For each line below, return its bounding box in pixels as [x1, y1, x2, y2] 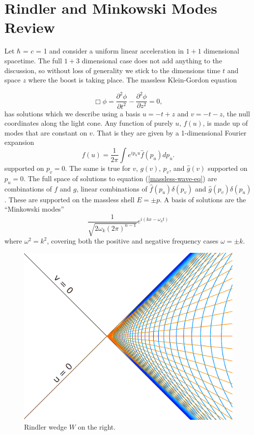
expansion [4, 137, 34, 147]
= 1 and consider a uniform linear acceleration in [36, 46, 184, 56]
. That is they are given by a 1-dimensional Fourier [92, 127, 247, 137]
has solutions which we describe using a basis [4, 108, 141, 118]
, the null [223, 108, 250, 118]
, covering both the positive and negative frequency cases [47, 236, 219, 246]
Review [4, 17, 55, 37]
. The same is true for [65, 163, 131, 173]
